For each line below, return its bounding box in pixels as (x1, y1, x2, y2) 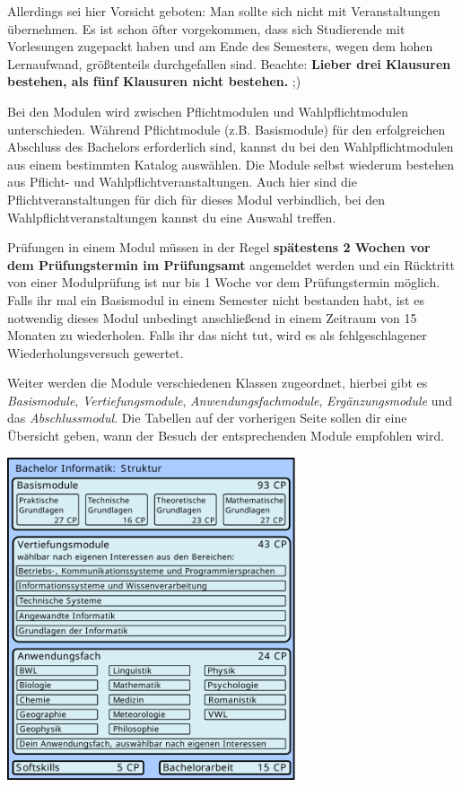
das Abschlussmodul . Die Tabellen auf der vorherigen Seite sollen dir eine (7, 408, 407, 427)
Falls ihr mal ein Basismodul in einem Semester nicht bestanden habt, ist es (7, 290, 424, 309)
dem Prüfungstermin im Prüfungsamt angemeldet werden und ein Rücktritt (7, 255, 456, 274)
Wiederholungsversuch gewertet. (7, 343, 184, 362)
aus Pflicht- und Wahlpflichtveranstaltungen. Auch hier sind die (7, 172, 357, 191)
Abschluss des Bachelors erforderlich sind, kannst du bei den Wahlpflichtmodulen (7, 137, 454, 156)
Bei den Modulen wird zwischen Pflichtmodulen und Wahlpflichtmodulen (7, 101, 409, 120)
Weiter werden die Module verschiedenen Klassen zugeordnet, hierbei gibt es (7, 373, 428, 392)
